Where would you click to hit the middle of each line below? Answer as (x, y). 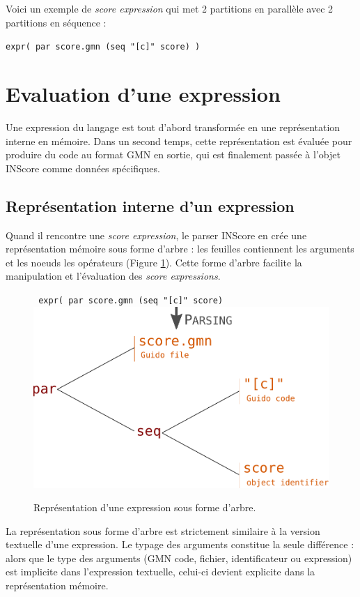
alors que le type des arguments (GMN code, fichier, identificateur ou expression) (179, 558)
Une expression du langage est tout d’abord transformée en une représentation (173, 127)
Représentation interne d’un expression (150, 205)
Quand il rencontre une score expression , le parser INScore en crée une (156, 235)
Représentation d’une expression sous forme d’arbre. (145, 507)
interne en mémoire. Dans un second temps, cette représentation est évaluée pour (179, 141)
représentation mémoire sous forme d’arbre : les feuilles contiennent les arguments (180, 249)
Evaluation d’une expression (143, 94)
